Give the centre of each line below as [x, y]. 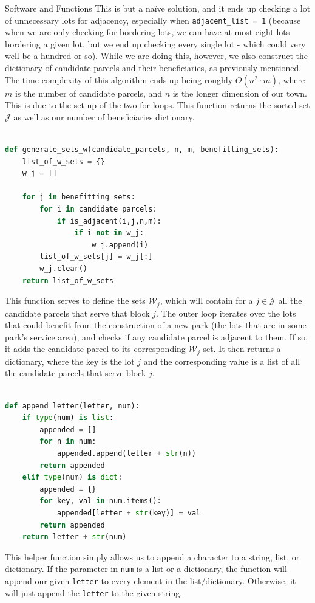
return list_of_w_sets [68, 281]
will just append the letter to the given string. [94, 592]
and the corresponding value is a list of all [222, 361]
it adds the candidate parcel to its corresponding [95, 349]
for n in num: [68, 442]
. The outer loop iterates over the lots [226, 313]
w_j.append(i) [120, 245]
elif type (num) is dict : [72, 477]
